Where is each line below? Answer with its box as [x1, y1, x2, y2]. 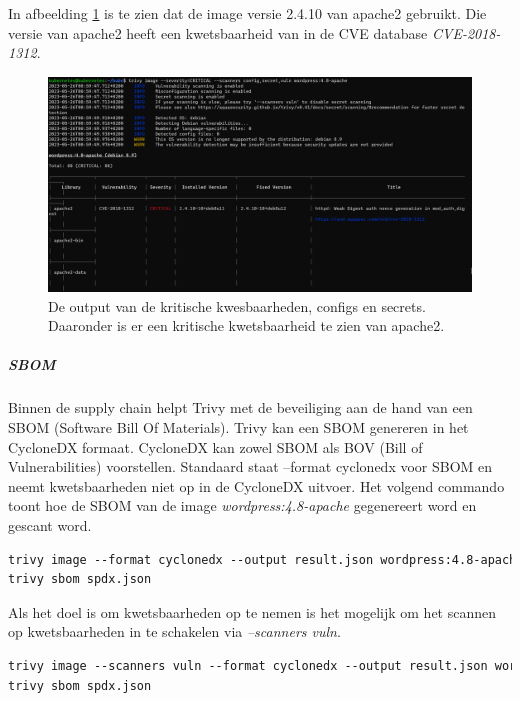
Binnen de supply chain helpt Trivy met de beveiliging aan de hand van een [8, 397, 473, 418]
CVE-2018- [431, 22, 501, 43]
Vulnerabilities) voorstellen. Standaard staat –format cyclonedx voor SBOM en [8, 456, 493, 477]
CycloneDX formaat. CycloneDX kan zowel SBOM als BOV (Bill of [8, 436, 423, 457]
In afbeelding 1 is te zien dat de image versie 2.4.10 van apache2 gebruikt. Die [8, 3, 487, 23]
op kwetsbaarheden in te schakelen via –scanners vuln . [8, 621, 341, 642]
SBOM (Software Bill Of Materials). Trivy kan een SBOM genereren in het [8, 417, 469, 438]
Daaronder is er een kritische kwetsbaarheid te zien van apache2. [48, 315, 445, 336]
